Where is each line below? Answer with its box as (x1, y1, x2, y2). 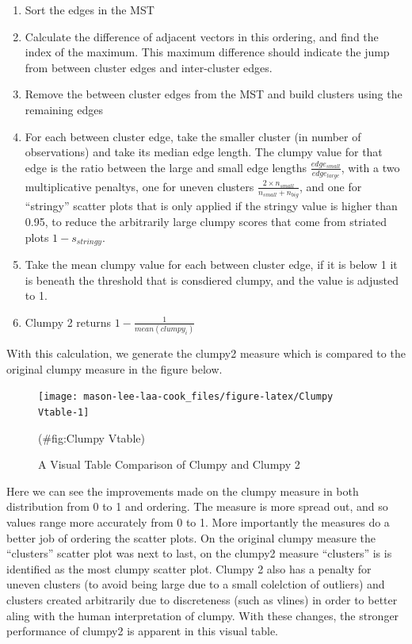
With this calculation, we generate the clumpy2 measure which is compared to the (6, 345, 406, 362)
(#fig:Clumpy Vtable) (38, 429, 145, 446)
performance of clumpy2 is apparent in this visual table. (6, 623, 278, 639)
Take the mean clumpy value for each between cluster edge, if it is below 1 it (25, 256, 398, 273)
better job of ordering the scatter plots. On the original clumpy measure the (6, 529, 376, 546)
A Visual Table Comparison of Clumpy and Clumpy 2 (38, 456, 300, 473)
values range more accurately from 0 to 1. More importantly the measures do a (6, 514, 390, 531)
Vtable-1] (38, 407, 90, 419)
